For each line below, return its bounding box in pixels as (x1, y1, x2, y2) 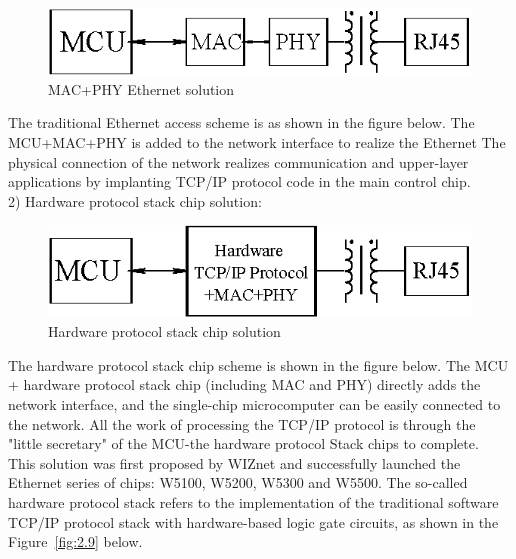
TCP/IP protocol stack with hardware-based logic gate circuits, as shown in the (8, 511, 499, 532)
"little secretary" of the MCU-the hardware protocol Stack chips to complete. (8, 433, 479, 454)
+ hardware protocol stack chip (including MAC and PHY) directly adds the (8, 374, 481, 395)
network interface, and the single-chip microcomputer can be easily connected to (8, 393, 501, 414)
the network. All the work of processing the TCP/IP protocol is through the (8, 413, 476, 434)
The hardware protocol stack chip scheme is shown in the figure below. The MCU (8, 354, 509, 375)
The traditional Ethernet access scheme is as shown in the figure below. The (8, 112, 475, 133)
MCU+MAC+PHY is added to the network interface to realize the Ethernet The (8, 132, 506, 153)
